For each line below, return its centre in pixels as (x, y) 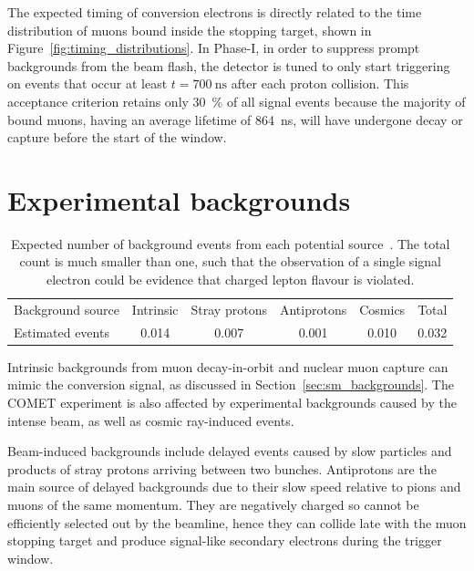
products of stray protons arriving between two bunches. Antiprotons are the (222, 468)
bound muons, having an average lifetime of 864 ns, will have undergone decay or (235, 119)
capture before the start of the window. (117, 137)
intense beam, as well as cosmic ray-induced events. (151, 420)
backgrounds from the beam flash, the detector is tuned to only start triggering (229, 65)
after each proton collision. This (320, 83)
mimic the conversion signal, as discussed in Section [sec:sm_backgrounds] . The (231, 384)
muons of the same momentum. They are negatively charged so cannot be (213, 504)
